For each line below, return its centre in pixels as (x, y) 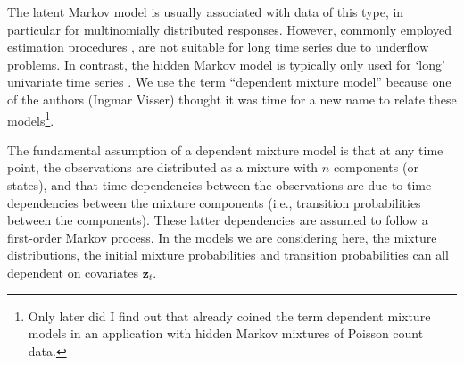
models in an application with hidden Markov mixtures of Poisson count (226, 333)
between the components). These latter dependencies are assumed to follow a (218, 220)
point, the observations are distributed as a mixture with (163, 167)
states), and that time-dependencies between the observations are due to (205, 185)
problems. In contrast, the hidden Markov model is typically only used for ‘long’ (226, 64)
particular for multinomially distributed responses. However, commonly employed (229, 29)
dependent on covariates (73, 272)
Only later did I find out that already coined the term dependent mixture (229, 315)
